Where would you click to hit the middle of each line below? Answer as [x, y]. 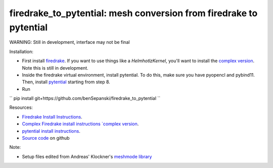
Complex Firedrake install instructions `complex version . [80, 124]
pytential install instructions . [51, 131]
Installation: [21, 51]
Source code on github [46, 138]
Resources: [21, 107]
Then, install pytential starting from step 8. [66, 82]
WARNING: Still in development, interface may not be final [70, 42]
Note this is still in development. [55, 68]
